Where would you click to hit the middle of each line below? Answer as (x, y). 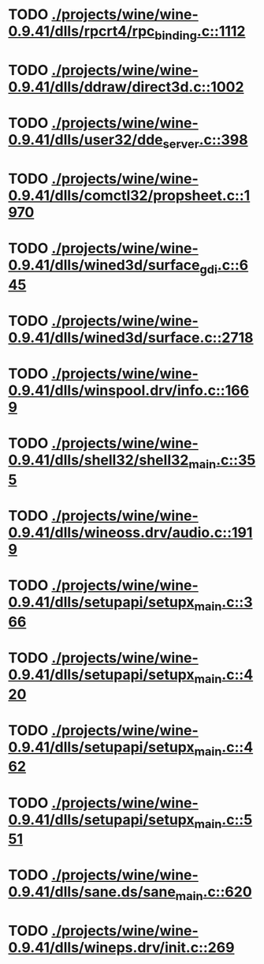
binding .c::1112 (200, 32)
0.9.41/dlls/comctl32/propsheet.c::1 (129, 195)
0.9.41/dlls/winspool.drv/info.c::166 (129, 390)
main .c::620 (214, 893)
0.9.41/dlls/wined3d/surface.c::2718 (131, 338)
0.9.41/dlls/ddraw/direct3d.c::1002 (126, 86)
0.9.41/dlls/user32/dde (86, 140)
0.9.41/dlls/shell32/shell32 (99, 460)
